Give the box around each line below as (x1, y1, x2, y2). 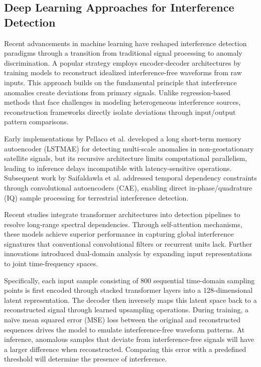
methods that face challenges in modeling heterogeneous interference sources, (4, 97, 241, 107)
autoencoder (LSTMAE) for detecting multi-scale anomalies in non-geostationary (4, 143, 254, 153)
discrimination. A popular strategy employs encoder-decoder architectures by (4, 57, 241, 68)
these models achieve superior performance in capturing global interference (4, 229, 234, 239)
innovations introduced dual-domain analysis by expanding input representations (4, 248, 252, 259)
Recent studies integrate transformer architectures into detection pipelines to (4, 209, 240, 220)
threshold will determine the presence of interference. (4, 353, 167, 364)
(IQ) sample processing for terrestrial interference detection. (4, 192, 189, 203)
